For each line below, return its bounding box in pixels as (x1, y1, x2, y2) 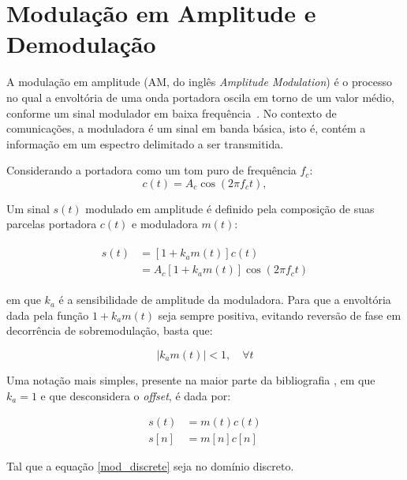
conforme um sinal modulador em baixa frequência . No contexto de (6, 104, 337, 121)
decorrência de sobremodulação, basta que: (6, 322, 213, 339)
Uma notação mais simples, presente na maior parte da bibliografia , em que (6, 371, 375, 388)
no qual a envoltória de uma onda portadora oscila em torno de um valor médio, (6, 88, 394, 105)
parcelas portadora (6, 216, 97, 232)
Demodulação (6, 28, 156, 60)
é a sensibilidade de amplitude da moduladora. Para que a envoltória (58, 291, 391, 308)
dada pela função (6, 306, 89, 323)
